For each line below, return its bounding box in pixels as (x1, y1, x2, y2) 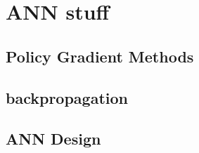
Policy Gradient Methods (6, 45, 194, 67)
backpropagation (6, 86, 128, 108)
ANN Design (6, 128, 101, 149)
